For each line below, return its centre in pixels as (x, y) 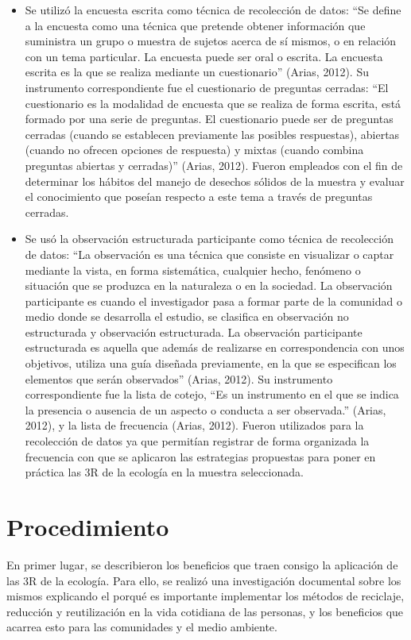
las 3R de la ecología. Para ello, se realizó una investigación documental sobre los (204, 580)
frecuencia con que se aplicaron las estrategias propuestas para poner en (200, 456)
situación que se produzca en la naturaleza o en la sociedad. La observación (209, 285)
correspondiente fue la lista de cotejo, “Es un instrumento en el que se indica (212, 394)
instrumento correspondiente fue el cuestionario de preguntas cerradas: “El (207, 87)
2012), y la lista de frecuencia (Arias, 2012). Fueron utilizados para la (194, 425)
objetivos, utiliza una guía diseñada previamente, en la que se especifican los (211, 363)
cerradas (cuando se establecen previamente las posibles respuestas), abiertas (212, 134)
